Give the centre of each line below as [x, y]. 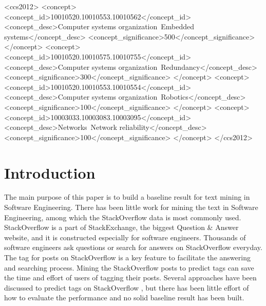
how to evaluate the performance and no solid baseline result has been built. [124, 298]
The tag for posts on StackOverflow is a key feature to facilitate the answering [127, 257]
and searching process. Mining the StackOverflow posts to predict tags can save [129, 267]
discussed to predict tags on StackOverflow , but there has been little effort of [127, 287]
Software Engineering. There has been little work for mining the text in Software [131, 207]
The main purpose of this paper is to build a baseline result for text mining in [127, 197]
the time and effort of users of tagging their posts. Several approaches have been [130, 278]
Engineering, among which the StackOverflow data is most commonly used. [123, 217]
